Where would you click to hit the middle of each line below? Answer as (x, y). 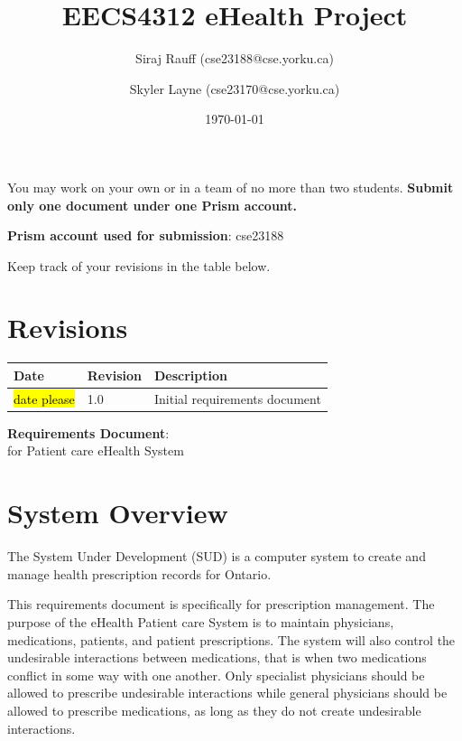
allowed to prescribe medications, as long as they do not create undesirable (214, 710)
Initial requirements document (237, 398)
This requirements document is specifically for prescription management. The (221, 604)
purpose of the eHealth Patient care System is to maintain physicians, (201, 621)
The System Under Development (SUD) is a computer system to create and (217, 556)
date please (44, 398)
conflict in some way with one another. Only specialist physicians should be (216, 675)
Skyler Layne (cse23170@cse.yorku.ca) (235, 88)
